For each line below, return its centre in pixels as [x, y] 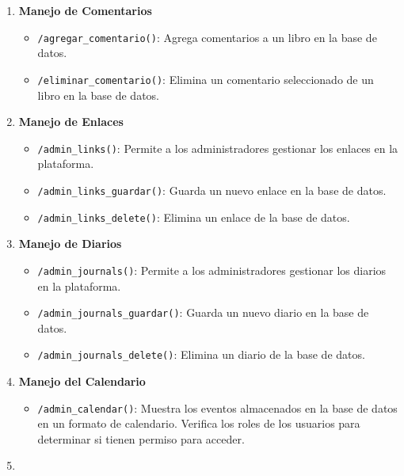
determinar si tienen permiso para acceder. [141, 438]
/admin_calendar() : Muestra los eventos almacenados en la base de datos [217, 407]
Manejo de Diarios [70, 244]
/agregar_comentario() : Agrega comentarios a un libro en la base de [207, 37]
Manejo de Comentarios [85, 10]
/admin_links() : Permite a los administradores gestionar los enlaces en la [218, 148]
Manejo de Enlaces [71, 122]
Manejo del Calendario [82, 381]
